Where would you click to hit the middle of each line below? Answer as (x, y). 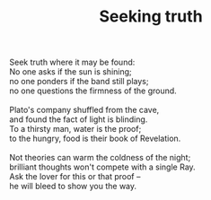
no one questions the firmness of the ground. (93, 91)
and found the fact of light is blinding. (79, 119)
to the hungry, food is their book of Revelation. (95, 139)
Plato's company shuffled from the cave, (84, 110)
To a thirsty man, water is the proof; (75, 129)
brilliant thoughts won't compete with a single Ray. (102, 167)
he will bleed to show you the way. (73, 187)
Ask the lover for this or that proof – (75, 177)
